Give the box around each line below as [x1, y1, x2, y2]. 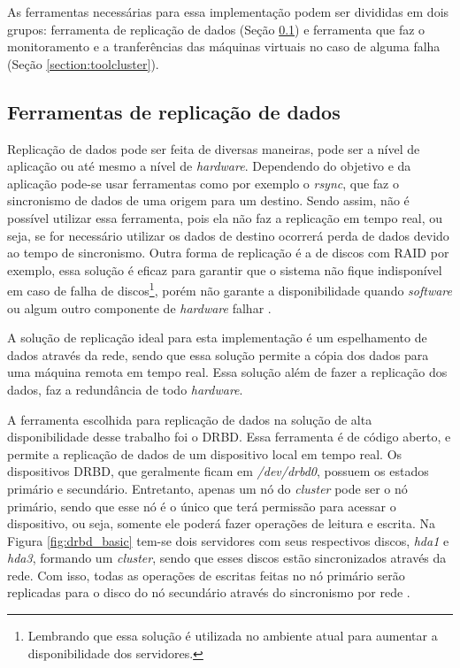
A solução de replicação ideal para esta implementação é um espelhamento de [7, 328, 427, 347]
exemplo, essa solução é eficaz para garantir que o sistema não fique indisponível [7, 260, 442, 279]
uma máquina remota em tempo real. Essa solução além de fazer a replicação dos [7, 363, 448, 381]
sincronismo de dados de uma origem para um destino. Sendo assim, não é [7, 191, 410, 210]
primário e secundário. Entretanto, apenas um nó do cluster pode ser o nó [7, 479, 408, 497]
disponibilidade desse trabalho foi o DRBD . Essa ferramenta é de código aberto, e [7, 427, 451, 446]
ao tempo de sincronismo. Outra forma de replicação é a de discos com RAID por [7, 243, 449, 262]
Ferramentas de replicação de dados [7, 97, 341, 125]
